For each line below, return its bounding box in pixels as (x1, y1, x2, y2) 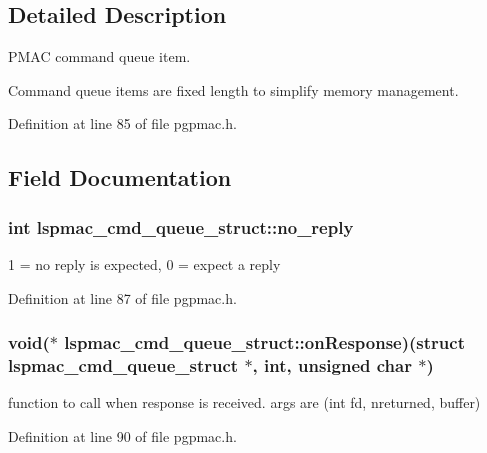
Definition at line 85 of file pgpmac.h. (8, 113, 237, 134)
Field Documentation (8, 162, 232, 193)
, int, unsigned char (252, 353, 412, 378)
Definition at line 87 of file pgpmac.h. (8, 287, 237, 308)
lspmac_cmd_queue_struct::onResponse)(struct (64, 330, 465, 355)
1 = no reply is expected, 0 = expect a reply (8, 253, 281, 274)
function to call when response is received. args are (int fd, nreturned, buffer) (8, 392, 481, 413)
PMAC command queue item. (8, 46, 191, 67)
